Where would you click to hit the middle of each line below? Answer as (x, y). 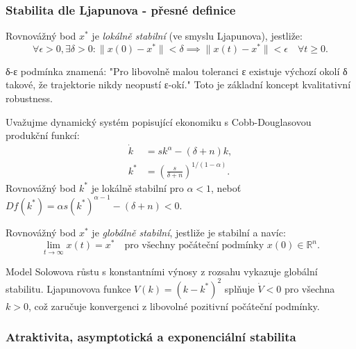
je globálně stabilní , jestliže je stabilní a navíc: (189, 232)
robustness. (29, 98)
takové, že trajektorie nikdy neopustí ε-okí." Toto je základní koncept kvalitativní (178, 84)
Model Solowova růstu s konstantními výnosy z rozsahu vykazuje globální (162, 271)
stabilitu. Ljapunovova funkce (68, 288)
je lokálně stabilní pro (137, 187)
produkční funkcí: (43, 135)
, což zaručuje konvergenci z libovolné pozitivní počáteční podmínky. (174, 306)
